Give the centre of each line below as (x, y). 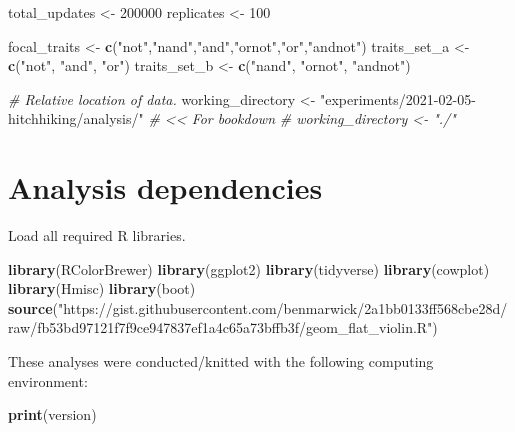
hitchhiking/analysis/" (76, 118)
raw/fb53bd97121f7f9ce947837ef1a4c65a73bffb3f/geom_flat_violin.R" (220, 327)
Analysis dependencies (165, 187)
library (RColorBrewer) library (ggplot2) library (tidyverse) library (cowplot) (249, 268)
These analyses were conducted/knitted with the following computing (221, 361)
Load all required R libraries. (97, 235)
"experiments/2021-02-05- (397, 98)
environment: (48, 380)
